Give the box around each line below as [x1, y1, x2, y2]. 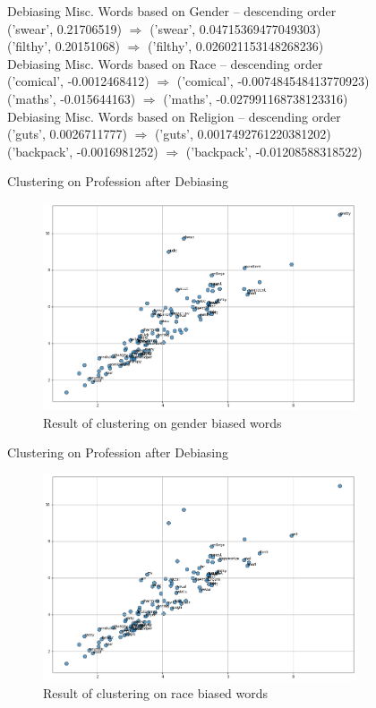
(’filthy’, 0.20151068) [7, 37, 121, 55]
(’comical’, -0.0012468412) [7, 72, 150, 90]
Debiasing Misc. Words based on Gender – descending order [7, 2, 337, 20]
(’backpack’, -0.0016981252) [7, 141, 158, 160]
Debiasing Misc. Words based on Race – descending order [7, 54, 323, 73]
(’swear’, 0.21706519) [7, 19, 123, 38]
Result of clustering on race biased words [43, 684, 269, 703]
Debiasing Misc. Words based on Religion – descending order [7, 107, 341, 125]
